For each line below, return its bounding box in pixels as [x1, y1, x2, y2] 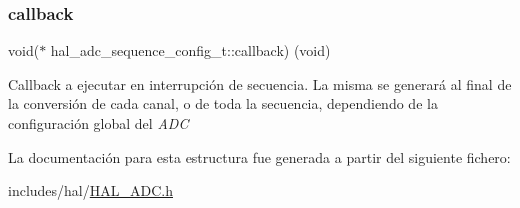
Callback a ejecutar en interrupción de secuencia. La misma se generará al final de [8, 73, 512, 94]
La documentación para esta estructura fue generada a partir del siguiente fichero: [8, 146, 511, 167]
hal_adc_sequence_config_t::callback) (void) [50, 40, 331, 61]
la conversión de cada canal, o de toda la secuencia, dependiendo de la [8, 93, 438, 114]
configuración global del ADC [8, 113, 189, 133]
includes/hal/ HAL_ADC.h [8, 180, 173, 201]
